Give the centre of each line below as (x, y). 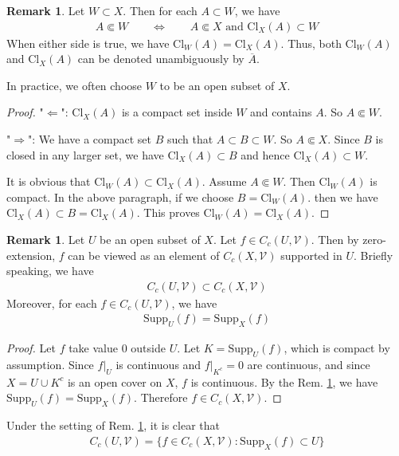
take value (94, 348)
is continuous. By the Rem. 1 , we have (284, 381)
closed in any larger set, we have (85, 154)
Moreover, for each (52, 303)
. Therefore (161, 397)
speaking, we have (50, 271)
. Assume (224, 181)
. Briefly (373, 255)
